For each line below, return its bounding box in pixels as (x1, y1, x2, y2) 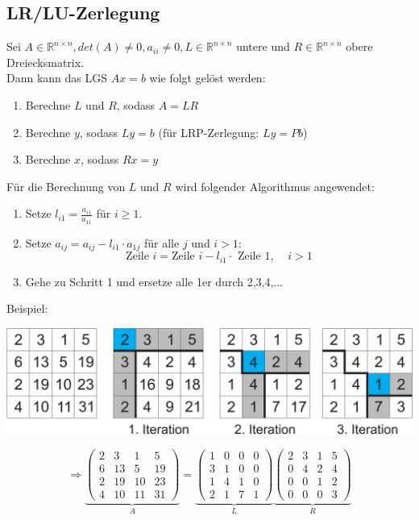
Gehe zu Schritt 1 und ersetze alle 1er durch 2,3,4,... (25, 272, 284, 289)
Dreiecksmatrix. (6, 53, 85, 70)
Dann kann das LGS (6, 69, 108, 86)
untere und (236, 38, 290, 55)
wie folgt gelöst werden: (149, 69, 266, 86)
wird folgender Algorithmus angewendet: (175, 177, 375, 194)
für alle (144, 234, 180, 251)
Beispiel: (6, 300, 48, 317)
